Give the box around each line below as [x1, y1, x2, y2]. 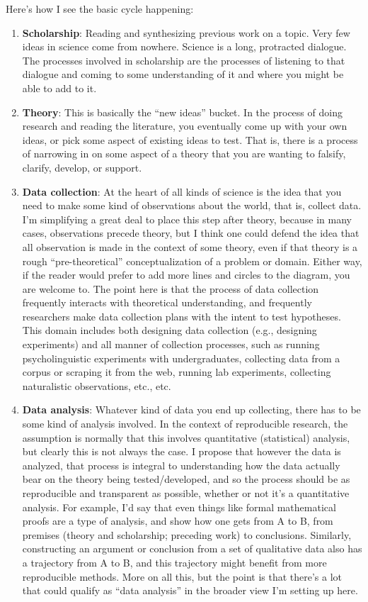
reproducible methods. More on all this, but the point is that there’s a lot [22, 569, 343, 584]
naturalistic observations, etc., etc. [22, 378, 171, 393]
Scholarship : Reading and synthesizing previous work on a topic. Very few [22, 25, 350, 40]
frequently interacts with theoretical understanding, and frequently [22, 295, 312, 310]
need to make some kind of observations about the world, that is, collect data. [22, 198, 362, 213]
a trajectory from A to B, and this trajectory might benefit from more [22, 554, 327, 569]
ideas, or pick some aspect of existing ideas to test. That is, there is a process [22, 132, 358, 147]
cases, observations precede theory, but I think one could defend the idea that [22, 225, 360, 240]
